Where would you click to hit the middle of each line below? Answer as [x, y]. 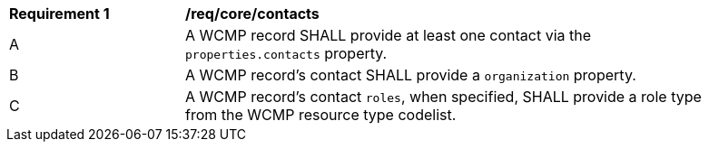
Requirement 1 [59, 14]
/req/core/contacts [252, 14]
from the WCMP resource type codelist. [321, 115]
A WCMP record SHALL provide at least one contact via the [389, 35]
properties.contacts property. [286, 53]
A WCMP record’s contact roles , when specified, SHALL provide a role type [443, 97]
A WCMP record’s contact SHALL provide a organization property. [411, 75]
